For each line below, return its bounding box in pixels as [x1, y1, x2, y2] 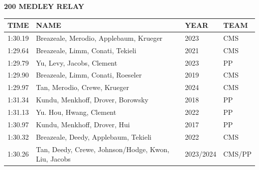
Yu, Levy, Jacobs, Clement [36, 57, 118, 68]
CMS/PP [223, 149, 252, 159]
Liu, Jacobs [36, 154, 71, 164]
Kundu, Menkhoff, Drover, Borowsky [36, 94, 148, 105]
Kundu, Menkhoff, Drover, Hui [36, 119, 130, 129]
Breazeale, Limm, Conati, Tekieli [36, 45, 136, 55]
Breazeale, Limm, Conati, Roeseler [36, 70, 142, 80]
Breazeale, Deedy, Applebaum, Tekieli [36, 131, 151, 142]
